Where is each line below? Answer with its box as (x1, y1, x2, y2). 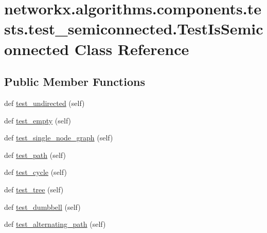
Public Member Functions (4, 74, 145, 89)
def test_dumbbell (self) (4, 201, 81, 212)
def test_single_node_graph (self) (4, 132, 113, 143)
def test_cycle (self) (4, 167, 67, 177)
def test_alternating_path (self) (4, 219, 106, 229)
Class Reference (74, 38, 189, 59)
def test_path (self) (4, 149, 66, 160)
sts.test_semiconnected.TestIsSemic (4, 18, 263, 39)
